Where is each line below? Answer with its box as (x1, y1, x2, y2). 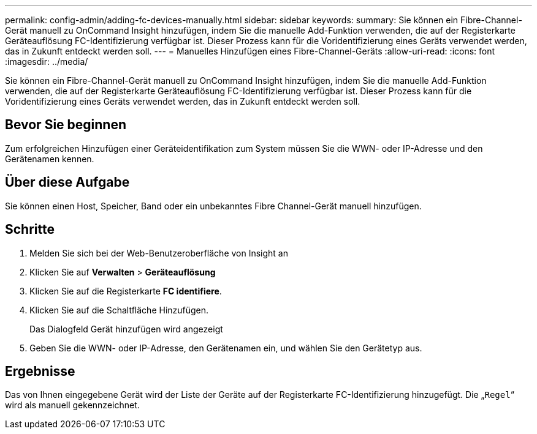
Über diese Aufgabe (5, 174, 130, 190)
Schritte (5, 222, 55, 238)
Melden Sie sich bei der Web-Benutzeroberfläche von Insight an (29, 247, 289, 258)
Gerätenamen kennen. (5, 153, 94, 164)
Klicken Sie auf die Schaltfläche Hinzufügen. (29, 304, 209, 315)
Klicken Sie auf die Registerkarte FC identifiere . (29, 285, 222, 296)
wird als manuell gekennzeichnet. (5, 400, 140, 411)
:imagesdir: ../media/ (5, 56, 88, 67)
